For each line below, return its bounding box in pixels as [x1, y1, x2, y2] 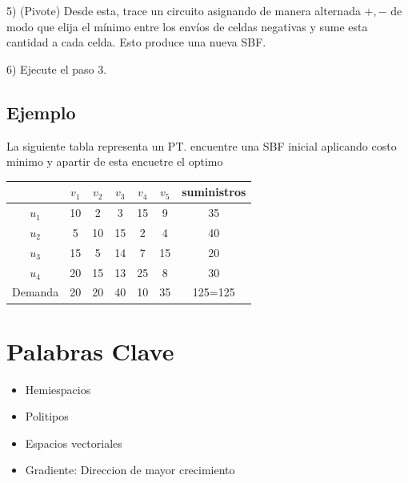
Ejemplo [6, 99, 76, 124]
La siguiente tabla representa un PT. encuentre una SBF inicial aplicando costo [6, 137, 397, 154]
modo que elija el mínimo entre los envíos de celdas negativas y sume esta [6, 18, 368, 34]
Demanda [12, 284, 59, 300]
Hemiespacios [25, 380, 91, 397]
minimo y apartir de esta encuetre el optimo [6, 153, 223, 170]
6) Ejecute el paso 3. [6, 60, 107, 77]
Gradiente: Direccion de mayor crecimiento [25, 461, 235, 478]
